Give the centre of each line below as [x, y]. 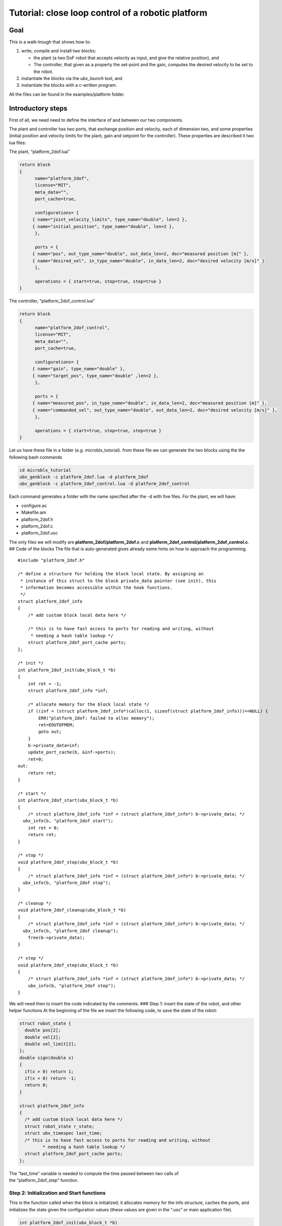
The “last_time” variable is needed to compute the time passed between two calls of [94, 1173]
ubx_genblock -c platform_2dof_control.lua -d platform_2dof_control [105, 484]
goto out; [50, 732]
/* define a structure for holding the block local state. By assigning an [111, 574]
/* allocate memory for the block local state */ [88, 704]
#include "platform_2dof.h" [51, 560]
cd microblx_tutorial [45, 470]
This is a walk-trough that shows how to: [50, 42]
